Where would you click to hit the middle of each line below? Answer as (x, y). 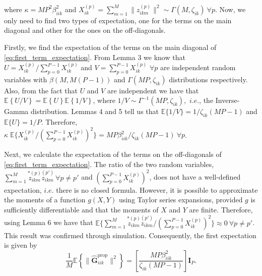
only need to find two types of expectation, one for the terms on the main (118, 20)
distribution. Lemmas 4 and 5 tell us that (95, 111)
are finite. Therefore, (221, 209)
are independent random (198, 67)
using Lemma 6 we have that (49, 222)
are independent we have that (153, 90)
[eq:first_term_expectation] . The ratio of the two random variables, (109, 164)
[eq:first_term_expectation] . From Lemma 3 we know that (95, 57)
